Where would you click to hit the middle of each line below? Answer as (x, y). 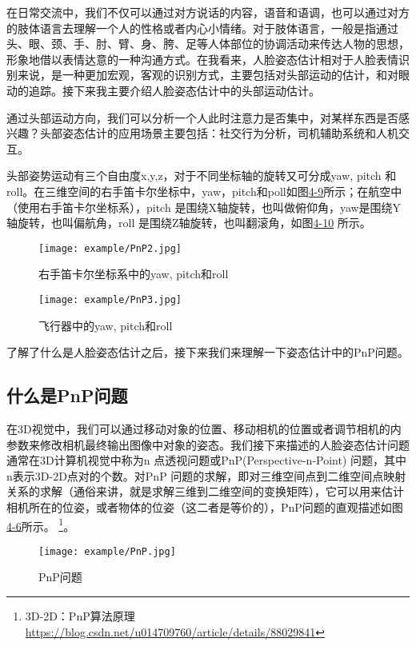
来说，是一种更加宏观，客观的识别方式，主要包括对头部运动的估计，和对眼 (213, 75)
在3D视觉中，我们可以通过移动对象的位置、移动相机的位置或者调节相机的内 (204, 429)
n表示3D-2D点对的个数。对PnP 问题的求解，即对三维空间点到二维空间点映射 (206, 475)
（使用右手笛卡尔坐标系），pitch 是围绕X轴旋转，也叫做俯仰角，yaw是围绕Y (204, 207)
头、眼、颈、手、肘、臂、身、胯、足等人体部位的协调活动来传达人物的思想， (208, 44)
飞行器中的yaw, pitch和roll (106, 325)
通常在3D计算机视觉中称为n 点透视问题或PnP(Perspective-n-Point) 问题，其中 (207, 460)
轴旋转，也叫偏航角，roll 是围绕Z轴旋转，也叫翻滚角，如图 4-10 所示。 (189, 223)
